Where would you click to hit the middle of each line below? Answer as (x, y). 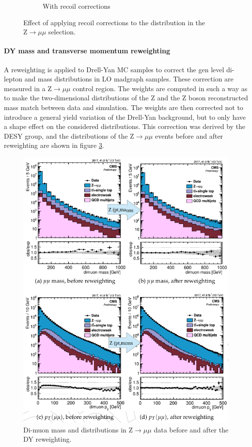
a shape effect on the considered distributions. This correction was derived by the (125, 126)
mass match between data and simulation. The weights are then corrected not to (124, 107)
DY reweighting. (47, 439)
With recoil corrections (77, 6)
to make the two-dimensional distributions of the (76, 98)
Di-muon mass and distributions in (75, 429)
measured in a (25, 88)
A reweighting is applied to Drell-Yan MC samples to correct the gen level (114, 69)
